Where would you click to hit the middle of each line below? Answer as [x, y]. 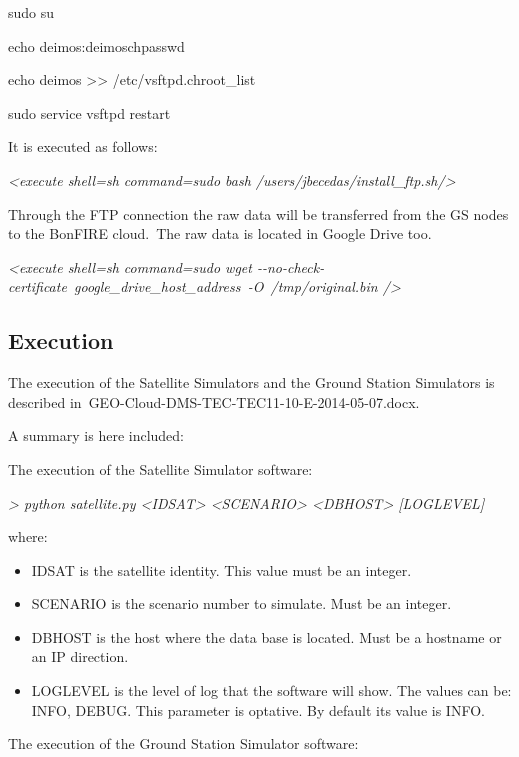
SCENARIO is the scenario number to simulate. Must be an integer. [241, 603]
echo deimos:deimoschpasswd [96, 45]
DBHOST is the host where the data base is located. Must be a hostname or [266, 636]
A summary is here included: [96, 435]
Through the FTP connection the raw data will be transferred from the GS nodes [258, 213]
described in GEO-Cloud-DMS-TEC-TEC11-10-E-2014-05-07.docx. [214, 401]
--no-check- [290, 266]
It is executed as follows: [83, 146]
